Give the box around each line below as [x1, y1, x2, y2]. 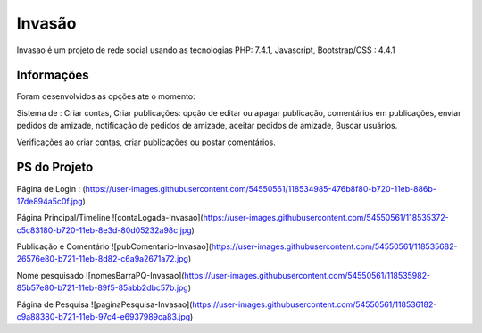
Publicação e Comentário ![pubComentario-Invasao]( [16, 241, 212, 252]
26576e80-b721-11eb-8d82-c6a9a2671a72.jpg [16, 254, 189, 264]
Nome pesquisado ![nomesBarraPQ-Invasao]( [16, 270, 185, 280]
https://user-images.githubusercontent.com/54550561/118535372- [203, 212, 450, 223]
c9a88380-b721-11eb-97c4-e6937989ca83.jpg [16, 312, 191, 322]
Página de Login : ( [16, 183, 87, 194]
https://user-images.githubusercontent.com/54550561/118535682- [211, 241, 458, 252]
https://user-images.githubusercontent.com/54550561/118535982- [184, 270, 431, 280]
